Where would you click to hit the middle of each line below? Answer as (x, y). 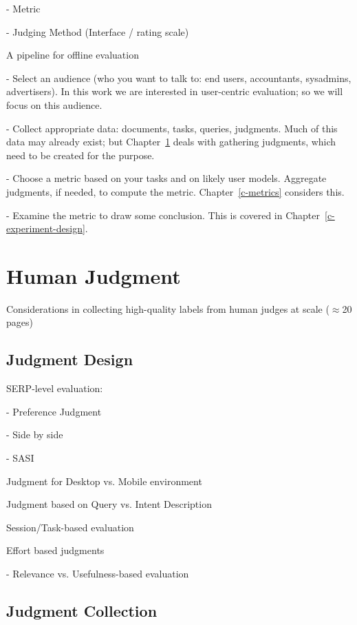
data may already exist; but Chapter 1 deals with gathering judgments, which (171, 142)
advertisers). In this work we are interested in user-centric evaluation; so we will (175, 91)
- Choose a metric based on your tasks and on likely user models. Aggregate (166, 178)
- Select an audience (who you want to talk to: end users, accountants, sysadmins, (179, 78)
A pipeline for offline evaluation (73, 55)
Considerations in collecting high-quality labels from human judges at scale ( (168, 308)
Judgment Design (70, 359)
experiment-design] (46, 228)
